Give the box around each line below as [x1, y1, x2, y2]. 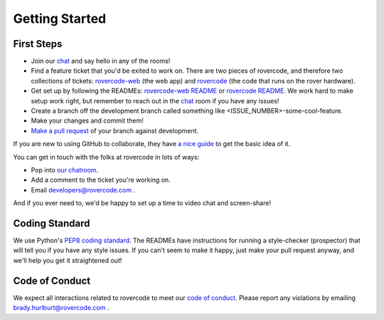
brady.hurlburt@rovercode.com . [13, 304, 110, 312]
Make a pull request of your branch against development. [31, 126, 199, 135]
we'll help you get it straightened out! [13, 256, 122, 264]
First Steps [13, 38, 63, 50]
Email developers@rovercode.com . [31, 185, 135, 194]
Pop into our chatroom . [31, 165, 99, 174]
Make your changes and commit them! [31, 116, 144, 125]
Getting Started [13, 11, 107, 26]
